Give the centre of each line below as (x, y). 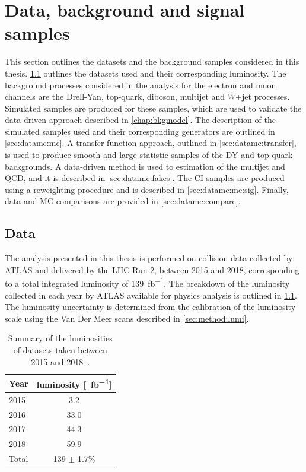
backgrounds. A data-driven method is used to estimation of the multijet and (145, 166)
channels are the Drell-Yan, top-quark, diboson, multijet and (115, 96)
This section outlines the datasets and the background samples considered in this (152, 61)
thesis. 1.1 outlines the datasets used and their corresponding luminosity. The (146, 73)
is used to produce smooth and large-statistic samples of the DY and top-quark (149, 155)
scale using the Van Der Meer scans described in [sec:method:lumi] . (127, 318)
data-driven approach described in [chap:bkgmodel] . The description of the (140, 120)
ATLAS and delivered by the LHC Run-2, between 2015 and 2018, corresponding (152, 269)
